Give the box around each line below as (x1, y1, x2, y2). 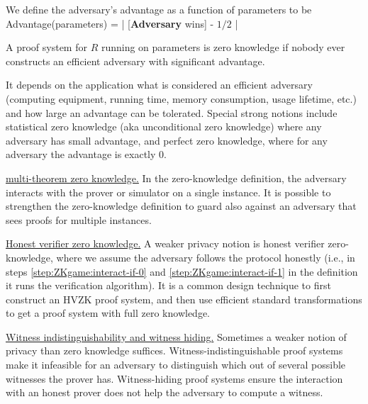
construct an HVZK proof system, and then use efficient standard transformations (6, 291, 362, 306)
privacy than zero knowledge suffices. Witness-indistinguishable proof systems (6, 343, 343, 358)
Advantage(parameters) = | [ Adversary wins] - (6, 16, 214, 30)
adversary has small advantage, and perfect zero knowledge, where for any (6, 133, 328, 147)
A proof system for (6, 40, 87, 55)
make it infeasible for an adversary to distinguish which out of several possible (6, 357, 346, 372)
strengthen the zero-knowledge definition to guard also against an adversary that (6, 198, 357, 213)
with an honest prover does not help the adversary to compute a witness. (6, 385, 323, 400)
